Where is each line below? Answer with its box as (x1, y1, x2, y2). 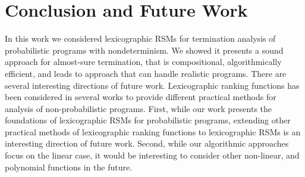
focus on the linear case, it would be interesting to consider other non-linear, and (5, 149, 300, 162)
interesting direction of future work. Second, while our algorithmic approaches (5, 137, 289, 150)
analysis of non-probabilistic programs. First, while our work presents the (5, 102, 272, 114)
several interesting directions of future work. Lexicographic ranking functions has (5, 79, 300, 91)
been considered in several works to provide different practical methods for (5, 91, 276, 103)
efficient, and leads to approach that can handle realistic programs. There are (5, 67, 287, 79)
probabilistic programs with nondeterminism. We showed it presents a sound (5, 44, 284, 56)
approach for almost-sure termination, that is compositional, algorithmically (5, 55, 282, 68)
